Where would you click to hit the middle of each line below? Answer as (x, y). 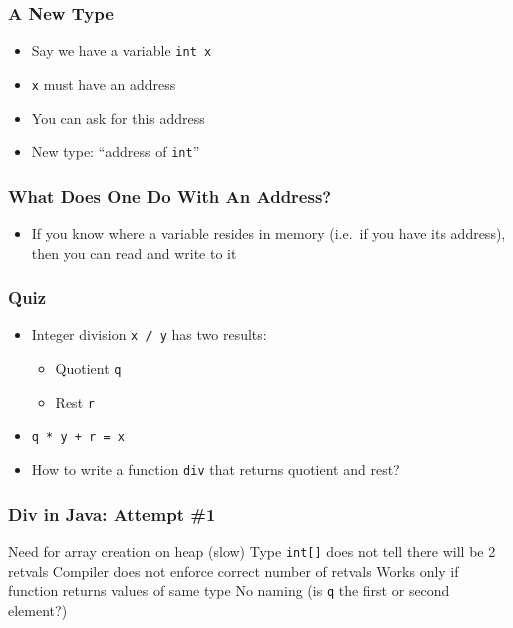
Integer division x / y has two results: (149, 334)
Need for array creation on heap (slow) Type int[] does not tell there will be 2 (252, 550)
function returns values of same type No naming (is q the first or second (229, 590)
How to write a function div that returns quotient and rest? (215, 469)
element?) (38, 609)
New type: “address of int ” (115, 151)
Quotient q (88, 368)
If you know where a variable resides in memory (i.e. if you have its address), (268, 233)
